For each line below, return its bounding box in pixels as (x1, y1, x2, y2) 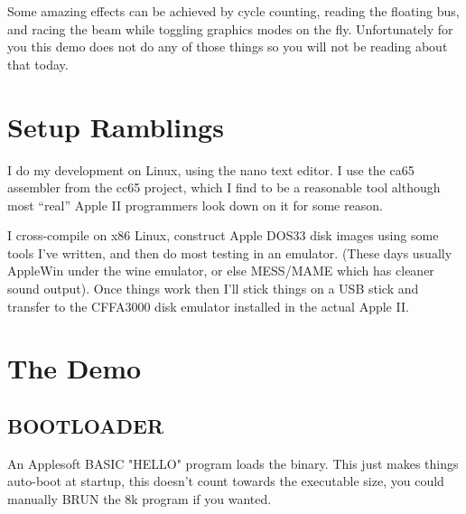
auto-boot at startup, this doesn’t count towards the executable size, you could (7, 472, 444, 491)
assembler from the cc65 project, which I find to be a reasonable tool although (7, 178, 441, 197)
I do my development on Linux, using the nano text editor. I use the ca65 (7, 160, 415, 179)
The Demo (7, 350, 142, 387)
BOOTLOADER (7, 412, 164, 440)
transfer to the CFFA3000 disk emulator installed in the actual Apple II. (7, 296, 409, 315)
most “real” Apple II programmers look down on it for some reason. (7, 195, 383, 214)
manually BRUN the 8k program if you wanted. (7, 490, 272, 509)
